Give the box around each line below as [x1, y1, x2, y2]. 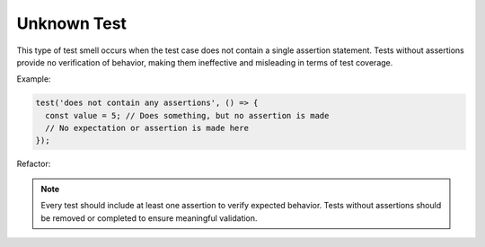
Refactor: [16, 158, 51, 170]
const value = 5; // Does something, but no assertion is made [45, 110, 330, 120]
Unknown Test [16, 13, 128, 33]
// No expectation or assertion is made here [45, 123, 249, 134]
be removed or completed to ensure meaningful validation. [40, 212, 258, 224]
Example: [16, 74, 51, 84]
